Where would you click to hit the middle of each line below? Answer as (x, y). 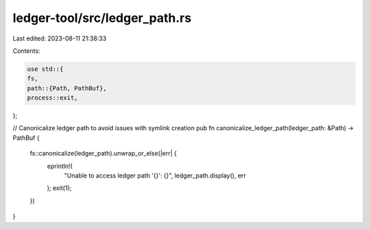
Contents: (26, 51)
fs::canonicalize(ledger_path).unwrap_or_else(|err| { (103, 154)
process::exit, (52, 98)
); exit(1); (59, 188)
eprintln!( (60, 166)
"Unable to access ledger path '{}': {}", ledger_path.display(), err (155, 176)
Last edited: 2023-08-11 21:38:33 (60, 38)
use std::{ (45, 69)
